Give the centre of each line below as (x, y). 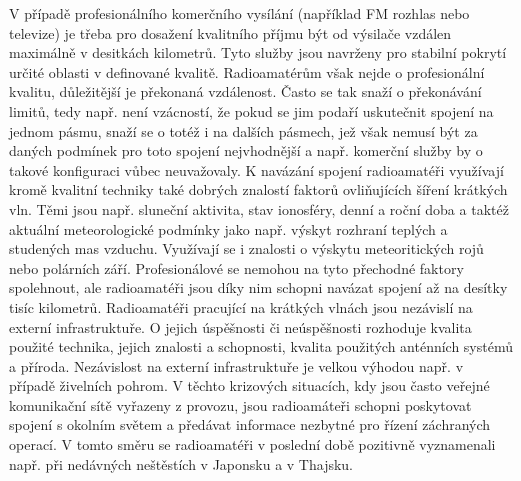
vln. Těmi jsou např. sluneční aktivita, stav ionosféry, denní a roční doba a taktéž (259, 208)
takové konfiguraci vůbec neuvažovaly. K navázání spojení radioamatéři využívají (256, 169)
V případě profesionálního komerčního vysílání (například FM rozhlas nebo (239, 13)
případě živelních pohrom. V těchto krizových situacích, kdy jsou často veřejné (249, 385)
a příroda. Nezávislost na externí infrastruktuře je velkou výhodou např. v (236, 365)
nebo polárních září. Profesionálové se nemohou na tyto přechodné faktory (236, 267)
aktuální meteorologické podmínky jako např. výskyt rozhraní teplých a (228, 228)
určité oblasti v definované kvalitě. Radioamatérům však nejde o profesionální (247, 71)
